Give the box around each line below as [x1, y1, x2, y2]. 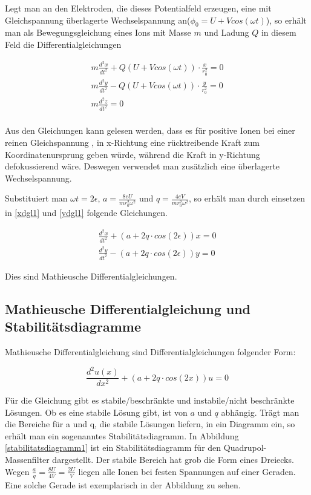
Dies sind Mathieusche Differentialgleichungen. [5, 269, 177, 282]
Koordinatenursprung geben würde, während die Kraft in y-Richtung [5, 148, 260, 160]
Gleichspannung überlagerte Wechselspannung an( [5, 13, 191, 26]
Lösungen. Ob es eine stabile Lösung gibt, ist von [5, 405, 188, 418]
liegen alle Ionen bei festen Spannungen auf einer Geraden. [78, 465, 296, 477]
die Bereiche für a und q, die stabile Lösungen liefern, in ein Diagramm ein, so [5, 418, 295, 430]
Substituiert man [5, 192, 68, 205]
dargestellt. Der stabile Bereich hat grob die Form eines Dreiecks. [52, 453, 294, 466]
